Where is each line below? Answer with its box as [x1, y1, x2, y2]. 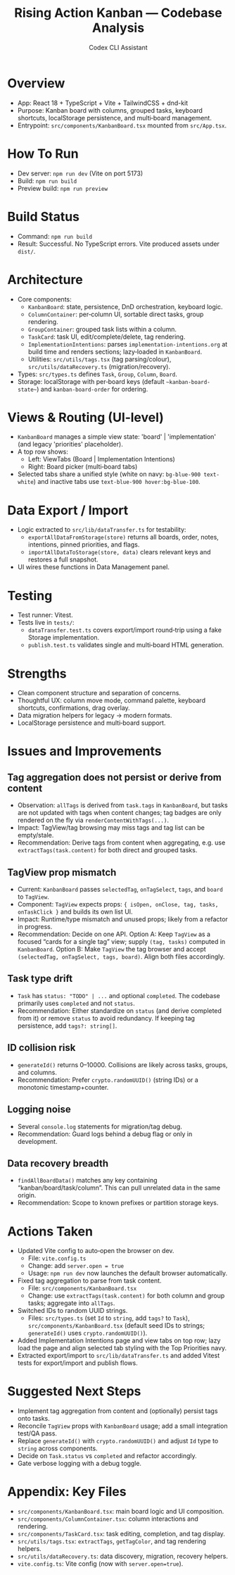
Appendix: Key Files [7, 1484, 127, 1500]
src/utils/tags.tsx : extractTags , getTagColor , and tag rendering [17, 1537, 206, 1545]
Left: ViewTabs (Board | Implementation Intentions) [27, 455, 176, 463]
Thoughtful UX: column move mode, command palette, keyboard [17, 696, 206, 705]
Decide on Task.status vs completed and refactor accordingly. [17, 1452, 197, 1460]
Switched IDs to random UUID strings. [17, 1307, 128, 1315]
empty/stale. [17, 831, 54, 840]
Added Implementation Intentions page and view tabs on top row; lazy [17, 1336, 221, 1345]
